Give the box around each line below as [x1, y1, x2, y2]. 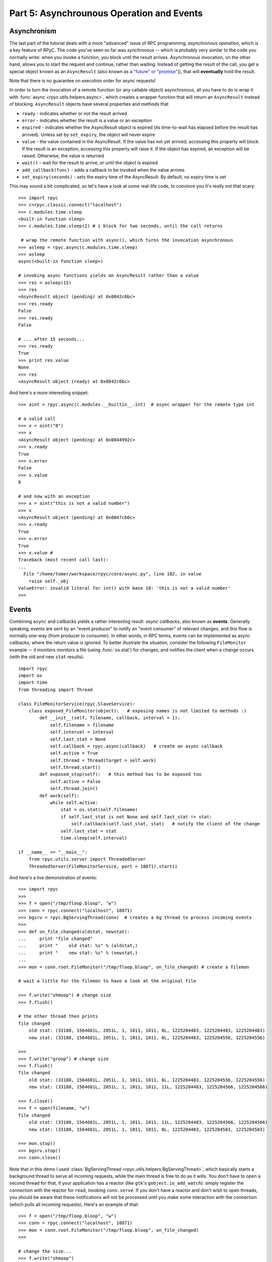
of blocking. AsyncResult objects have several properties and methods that [9, 101, 169, 107]
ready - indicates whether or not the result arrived [22, 110, 127, 116]
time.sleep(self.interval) [60, 835, 127, 840]
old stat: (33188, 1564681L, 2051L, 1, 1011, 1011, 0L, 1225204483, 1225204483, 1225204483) [28, 1028, 265, 1033]
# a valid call [18, 415, 56, 422]
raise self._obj [28, 578, 69, 584]
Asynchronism [9, 27, 56, 35]
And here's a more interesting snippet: [9, 390, 89, 396]
